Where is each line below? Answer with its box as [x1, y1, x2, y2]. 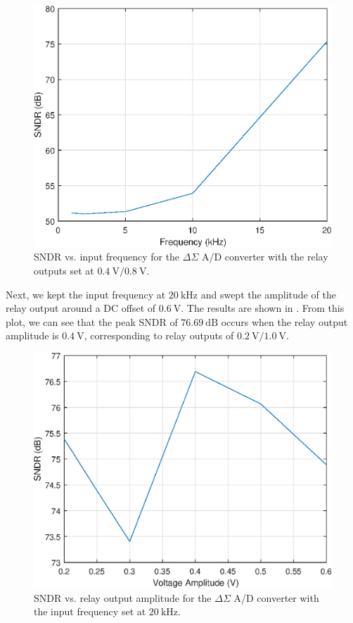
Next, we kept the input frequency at [6, 287, 166, 301]
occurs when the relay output [221, 314, 348, 329]
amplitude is [6, 328, 59, 343]
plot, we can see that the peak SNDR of [6, 314, 178, 329]
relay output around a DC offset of [6, 301, 156, 315]
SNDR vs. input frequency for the [34, 249, 180, 264]
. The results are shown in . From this [181, 301, 345, 315]
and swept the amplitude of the [200, 287, 336, 301]
